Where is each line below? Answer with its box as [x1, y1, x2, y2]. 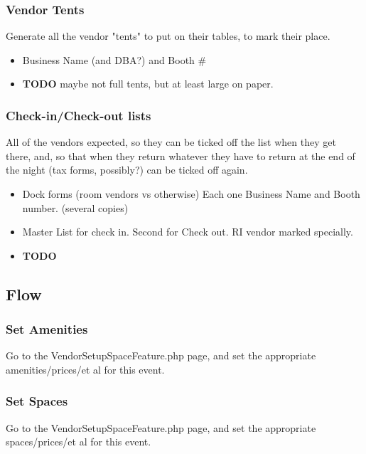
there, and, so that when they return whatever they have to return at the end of [6, 148, 355, 163]
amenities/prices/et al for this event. [6, 361, 165, 376]
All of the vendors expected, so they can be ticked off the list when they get [6, 134, 336, 149]
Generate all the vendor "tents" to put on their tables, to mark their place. [6, 28, 330, 43]
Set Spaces [6, 392, 68, 410]
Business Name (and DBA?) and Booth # [22, 52, 207, 67]
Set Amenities [6, 320, 88, 338]
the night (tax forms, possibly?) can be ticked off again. [6, 162, 248, 177]
